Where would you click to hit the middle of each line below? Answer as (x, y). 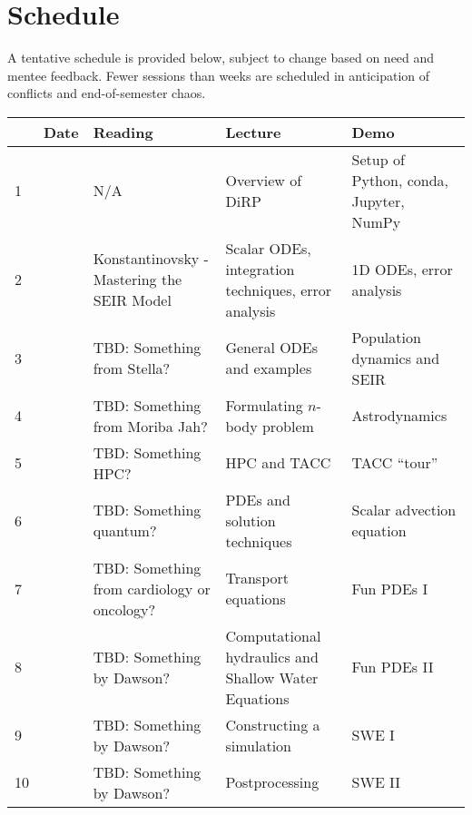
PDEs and (258, 499)
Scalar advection (404, 510)
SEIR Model (132, 300)
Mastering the (138, 280)
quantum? (125, 531)
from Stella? (132, 368)
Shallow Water (272, 677)
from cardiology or (152, 588)
